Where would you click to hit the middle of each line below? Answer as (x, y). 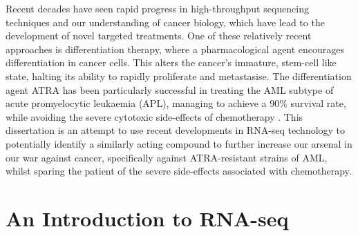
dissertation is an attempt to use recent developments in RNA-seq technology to (176, 130)
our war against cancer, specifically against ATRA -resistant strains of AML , (167, 157)
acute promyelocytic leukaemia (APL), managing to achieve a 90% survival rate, (176, 103)
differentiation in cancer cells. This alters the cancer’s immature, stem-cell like (171, 62)
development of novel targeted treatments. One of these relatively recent (159, 36)
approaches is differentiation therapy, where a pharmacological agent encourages (175, 49)
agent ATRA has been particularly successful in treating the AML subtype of (170, 89)
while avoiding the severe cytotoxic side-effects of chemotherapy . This (154, 116)
